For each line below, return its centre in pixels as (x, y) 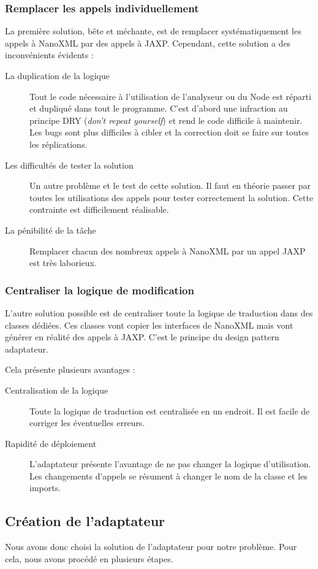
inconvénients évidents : (49, 55)
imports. (45, 488)
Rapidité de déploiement (51, 443)
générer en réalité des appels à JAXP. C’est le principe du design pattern (142, 337)
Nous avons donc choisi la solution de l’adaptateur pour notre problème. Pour (151, 547)
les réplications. (59, 144)
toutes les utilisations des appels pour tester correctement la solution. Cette (172, 197)
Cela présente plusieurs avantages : (70, 369)
